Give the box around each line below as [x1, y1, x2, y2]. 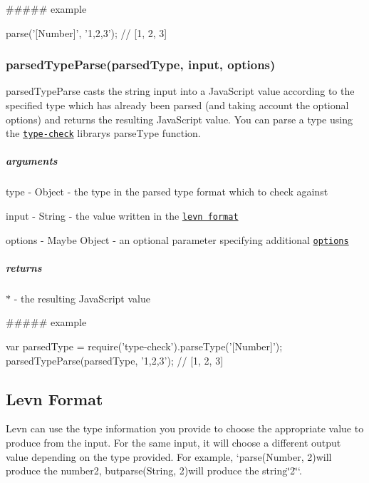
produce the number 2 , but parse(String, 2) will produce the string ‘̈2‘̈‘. [6, 463, 302, 478]
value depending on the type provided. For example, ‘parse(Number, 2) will [6, 449, 332, 464]
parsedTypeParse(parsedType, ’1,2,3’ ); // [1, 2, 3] [6, 352, 224, 367]
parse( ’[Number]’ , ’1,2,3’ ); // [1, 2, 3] [6, 25, 167, 40]
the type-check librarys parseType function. [6, 126, 201, 141]
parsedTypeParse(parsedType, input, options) [6, 56, 276, 73]
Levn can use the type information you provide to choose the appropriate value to [6, 421, 364, 436]
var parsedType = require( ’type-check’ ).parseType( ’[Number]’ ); [6, 339, 283, 354]
